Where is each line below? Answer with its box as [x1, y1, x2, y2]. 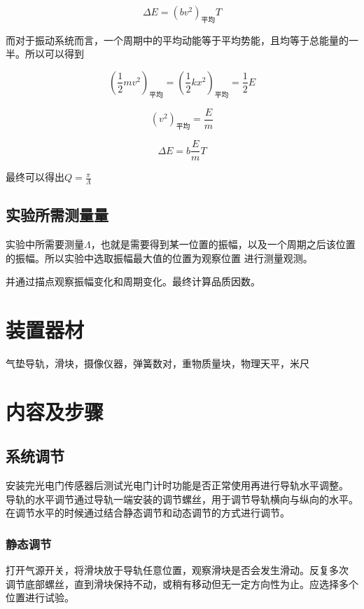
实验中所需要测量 [6, 237, 84, 252]
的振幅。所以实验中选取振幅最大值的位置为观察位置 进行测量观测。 [6, 250, 313, 265]
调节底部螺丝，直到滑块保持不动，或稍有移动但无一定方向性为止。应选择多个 [6, 576, 358, 591]
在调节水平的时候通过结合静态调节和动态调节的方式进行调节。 [6, 505, 290, 520]
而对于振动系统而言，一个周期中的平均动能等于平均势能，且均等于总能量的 [6, 32, 349, 47]
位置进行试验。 [6, 590, 74, 605]
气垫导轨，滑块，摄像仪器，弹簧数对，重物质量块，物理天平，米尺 [6, 356, 309, 371]
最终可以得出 [6, 170, 64, 184]
